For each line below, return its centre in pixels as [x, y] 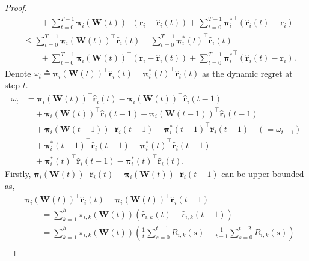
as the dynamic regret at [247, 73]
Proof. [16, 7]
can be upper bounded [263, 174]
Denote [18, 73]
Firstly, [18, 174]
